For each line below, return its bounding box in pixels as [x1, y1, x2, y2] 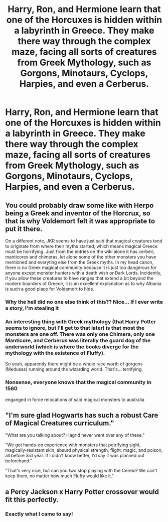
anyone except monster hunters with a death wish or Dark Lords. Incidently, [5, 270, 162, 276]
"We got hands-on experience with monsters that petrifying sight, [5, 442, 141, 448]
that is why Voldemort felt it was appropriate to [5, 217, 155, 225]
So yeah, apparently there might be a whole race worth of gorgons [5, 361, 143, 367]
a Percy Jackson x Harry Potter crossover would [5, 487, 159, 496]
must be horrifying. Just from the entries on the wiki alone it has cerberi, [5, 248, 155, 254]
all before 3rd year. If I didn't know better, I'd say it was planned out [5, 453, 144, 459]
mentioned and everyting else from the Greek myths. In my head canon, [5, 259, 154, 265]
